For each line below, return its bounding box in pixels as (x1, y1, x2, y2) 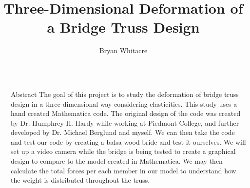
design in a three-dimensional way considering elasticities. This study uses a (11, 98, 237, 109)
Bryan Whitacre (99, 45, 148, 56)
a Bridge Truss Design (47, 17, 200, 37)
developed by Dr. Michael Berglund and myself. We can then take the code (11, 127, 235, 137)
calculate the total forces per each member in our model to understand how (11, 165, 236, 175)
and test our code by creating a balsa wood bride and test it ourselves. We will (11, 136, 246, 147)
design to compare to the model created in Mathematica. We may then (11, 156, 223, 166)
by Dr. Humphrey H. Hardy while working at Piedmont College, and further (11, 117, 239, 128)
